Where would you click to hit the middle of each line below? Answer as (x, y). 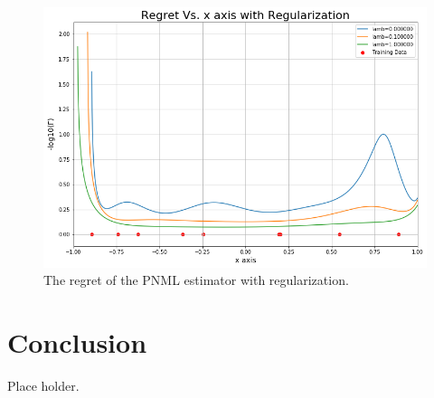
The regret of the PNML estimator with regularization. (196, 280)
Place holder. (43, 385)
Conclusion (77, 341)
